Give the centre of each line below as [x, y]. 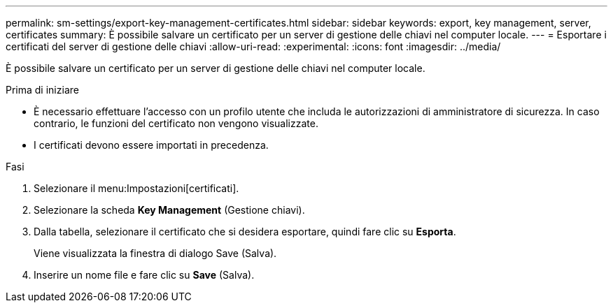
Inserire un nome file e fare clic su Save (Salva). [144, 275]
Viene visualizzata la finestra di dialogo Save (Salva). [155, 253]
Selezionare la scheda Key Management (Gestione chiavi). [169, 210]
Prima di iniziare [42, 90]
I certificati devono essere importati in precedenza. [151, 145]
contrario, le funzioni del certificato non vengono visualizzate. [176, 123]
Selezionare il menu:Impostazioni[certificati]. [136, 188]
